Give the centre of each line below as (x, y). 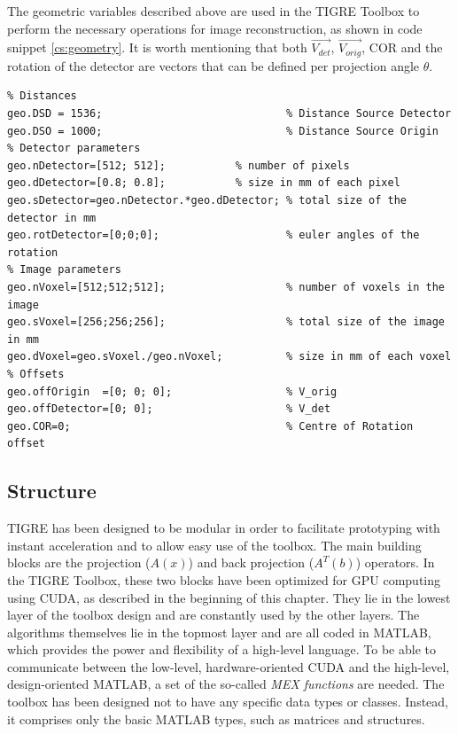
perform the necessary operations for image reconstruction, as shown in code (215, 28)
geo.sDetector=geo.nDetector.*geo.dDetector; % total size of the (207, 201)
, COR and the (402, 47)
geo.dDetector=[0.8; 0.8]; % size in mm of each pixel (204, 183)
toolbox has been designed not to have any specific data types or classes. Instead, (228, 702)
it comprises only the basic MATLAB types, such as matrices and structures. (216, 718)
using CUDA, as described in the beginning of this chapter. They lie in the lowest (229, 597)
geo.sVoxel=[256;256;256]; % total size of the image (226, 322)
